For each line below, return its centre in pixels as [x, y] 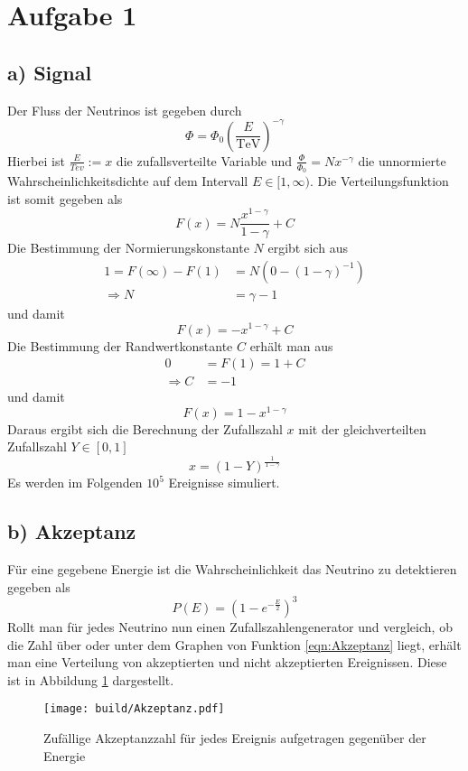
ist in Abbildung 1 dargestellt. [91, 679]
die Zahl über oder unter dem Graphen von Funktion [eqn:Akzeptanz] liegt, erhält [234, 644]
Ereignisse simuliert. [224, 483]
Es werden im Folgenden [75, 483]
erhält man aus [291, 345]
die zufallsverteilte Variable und [204, 160]
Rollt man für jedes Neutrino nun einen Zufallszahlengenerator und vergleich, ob [230, 626]
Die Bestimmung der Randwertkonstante [120, 345]
